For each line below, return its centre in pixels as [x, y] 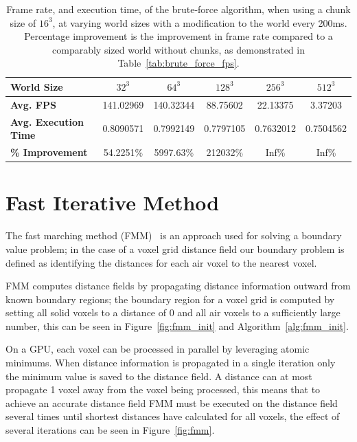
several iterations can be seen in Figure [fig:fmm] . [110, 430]
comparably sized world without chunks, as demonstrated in [178, 49]
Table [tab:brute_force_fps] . [178, 63]
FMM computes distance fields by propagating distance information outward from [178, 286]
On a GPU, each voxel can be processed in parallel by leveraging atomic [158, 349]
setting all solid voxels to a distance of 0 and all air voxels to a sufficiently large [173, 312]
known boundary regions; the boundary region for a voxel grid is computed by [170, 299]
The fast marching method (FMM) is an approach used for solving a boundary [174, 235]
